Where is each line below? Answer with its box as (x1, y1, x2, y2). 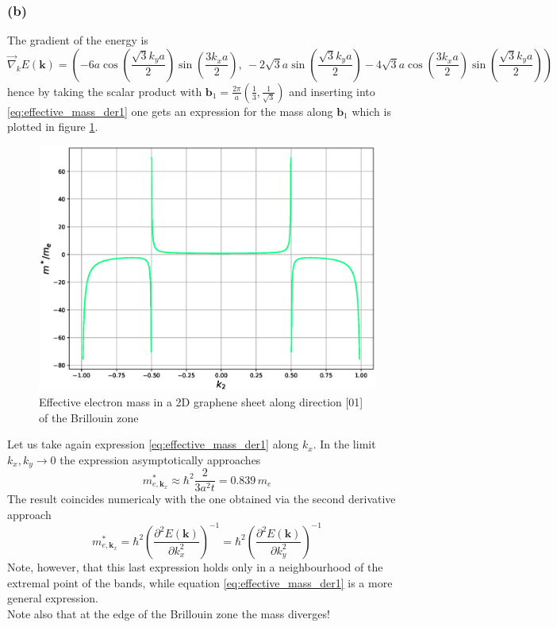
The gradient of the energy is (7, 32, 148, 48)
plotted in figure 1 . (7, 118, 98, 135)
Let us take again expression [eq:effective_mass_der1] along (7, 436, 299, 452)
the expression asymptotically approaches (60, 451, 261, 467)
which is (351, 102, 391, 119)
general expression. (7, 590, 98, 606)
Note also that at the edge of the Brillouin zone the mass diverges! (7, 605, 330, 621)
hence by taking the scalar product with (7, 83, 202, 99)
